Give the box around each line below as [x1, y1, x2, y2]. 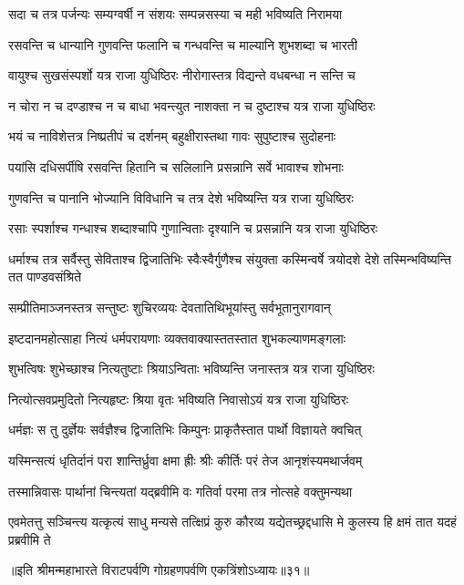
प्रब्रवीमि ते [8, 529, 51, 549]
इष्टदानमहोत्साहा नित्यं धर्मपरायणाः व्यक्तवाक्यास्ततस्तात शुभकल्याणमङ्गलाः [8, 328, 346, 347]
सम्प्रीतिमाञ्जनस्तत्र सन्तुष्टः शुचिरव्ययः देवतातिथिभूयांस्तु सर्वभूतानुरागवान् [8, 297, 331, 316]
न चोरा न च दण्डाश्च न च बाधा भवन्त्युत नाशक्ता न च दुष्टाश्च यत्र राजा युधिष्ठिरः [8, 96, 376, 115]
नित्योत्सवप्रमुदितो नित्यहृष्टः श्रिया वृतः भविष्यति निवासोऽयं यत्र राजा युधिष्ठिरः [8, 389, 349, 408]
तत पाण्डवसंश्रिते [8, 267, 82, 286]
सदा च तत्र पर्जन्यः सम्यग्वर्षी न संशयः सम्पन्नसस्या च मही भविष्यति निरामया [8, 5, 343, 23]
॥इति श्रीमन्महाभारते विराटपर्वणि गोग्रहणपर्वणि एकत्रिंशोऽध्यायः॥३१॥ [8, 560, 310, 580]
